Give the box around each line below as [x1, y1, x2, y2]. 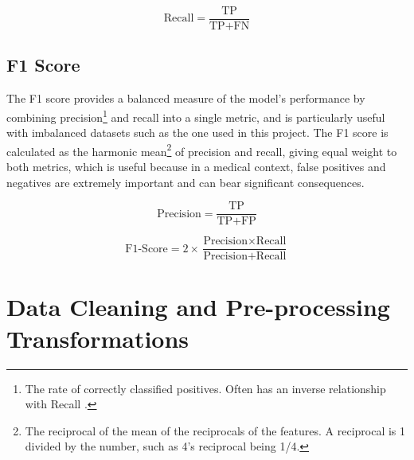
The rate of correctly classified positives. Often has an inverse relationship [25, 380, 386, 396]
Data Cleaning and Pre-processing [6, 290, 390, 323]
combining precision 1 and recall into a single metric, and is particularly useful [6, 106, 385, 125]
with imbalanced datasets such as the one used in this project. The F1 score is [6, 124, 389, 141]
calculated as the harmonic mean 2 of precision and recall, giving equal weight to [6, 140, 397, 159]
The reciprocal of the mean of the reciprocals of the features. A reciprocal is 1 [25, 422, 406, 439]
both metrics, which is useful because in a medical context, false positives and [6, 158, 386, 174]
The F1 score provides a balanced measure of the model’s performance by [6, 90, 365, 107]
